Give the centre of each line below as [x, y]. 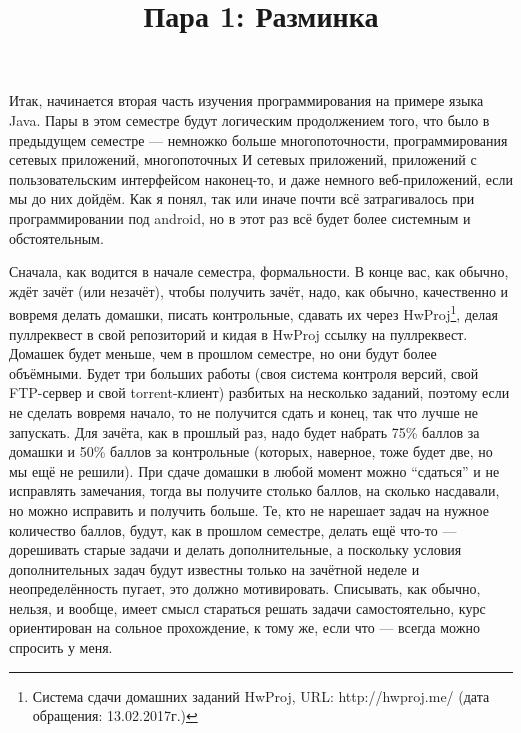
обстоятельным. [56, 237]
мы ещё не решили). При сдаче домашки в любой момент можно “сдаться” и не [254, 470]
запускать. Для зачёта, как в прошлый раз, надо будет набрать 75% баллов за [244, 431]
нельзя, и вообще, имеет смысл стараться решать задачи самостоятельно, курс [247, 607]
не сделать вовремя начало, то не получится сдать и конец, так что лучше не [244, 411]
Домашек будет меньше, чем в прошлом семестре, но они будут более [223, 353]
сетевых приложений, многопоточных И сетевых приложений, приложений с [243, 159]
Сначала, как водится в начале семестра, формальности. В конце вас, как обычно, [259, 271]
